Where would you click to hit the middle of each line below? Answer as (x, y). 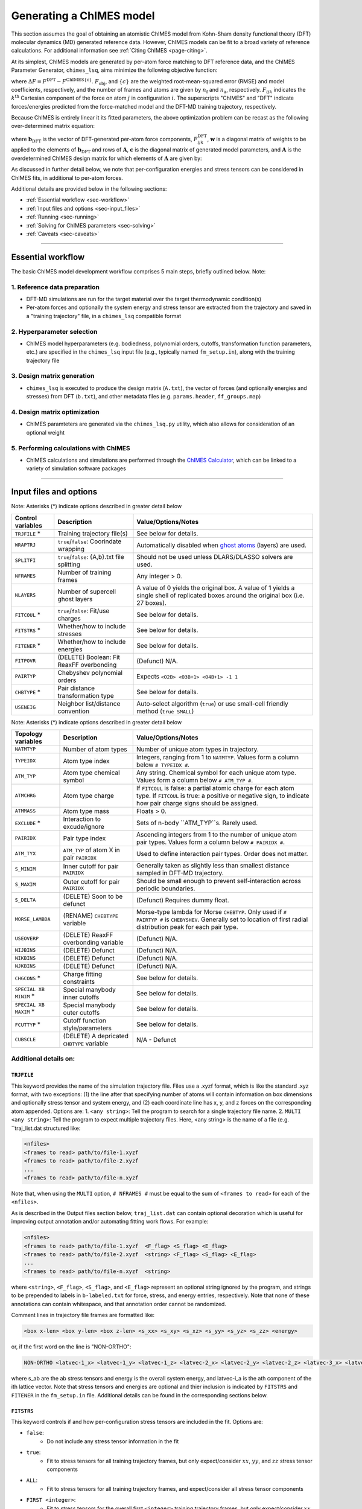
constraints (79, 981)
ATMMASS (25, 811)
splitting (69, 564)
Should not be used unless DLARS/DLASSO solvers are (215, 557)
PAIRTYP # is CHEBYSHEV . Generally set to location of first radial (222, 919)
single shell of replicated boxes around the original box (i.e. (221, 595)
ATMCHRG (25, 796)
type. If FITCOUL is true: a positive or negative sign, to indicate (223, 796)
